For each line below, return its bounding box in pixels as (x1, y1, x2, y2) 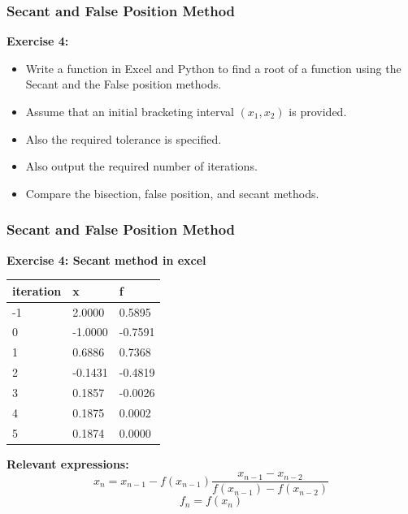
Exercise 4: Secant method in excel (7, 251, 206, 268)
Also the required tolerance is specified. (25, 130, 222, 147)
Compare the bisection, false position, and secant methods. (25, 184, 319, 201)
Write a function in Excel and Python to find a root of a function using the (25, 59, 401, 76)
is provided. (289, 103, 347, 119)
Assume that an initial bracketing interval (25, 103, 234, 119)
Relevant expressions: (7, 455, 129, 472)
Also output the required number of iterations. (25, 158, 258, 175)
